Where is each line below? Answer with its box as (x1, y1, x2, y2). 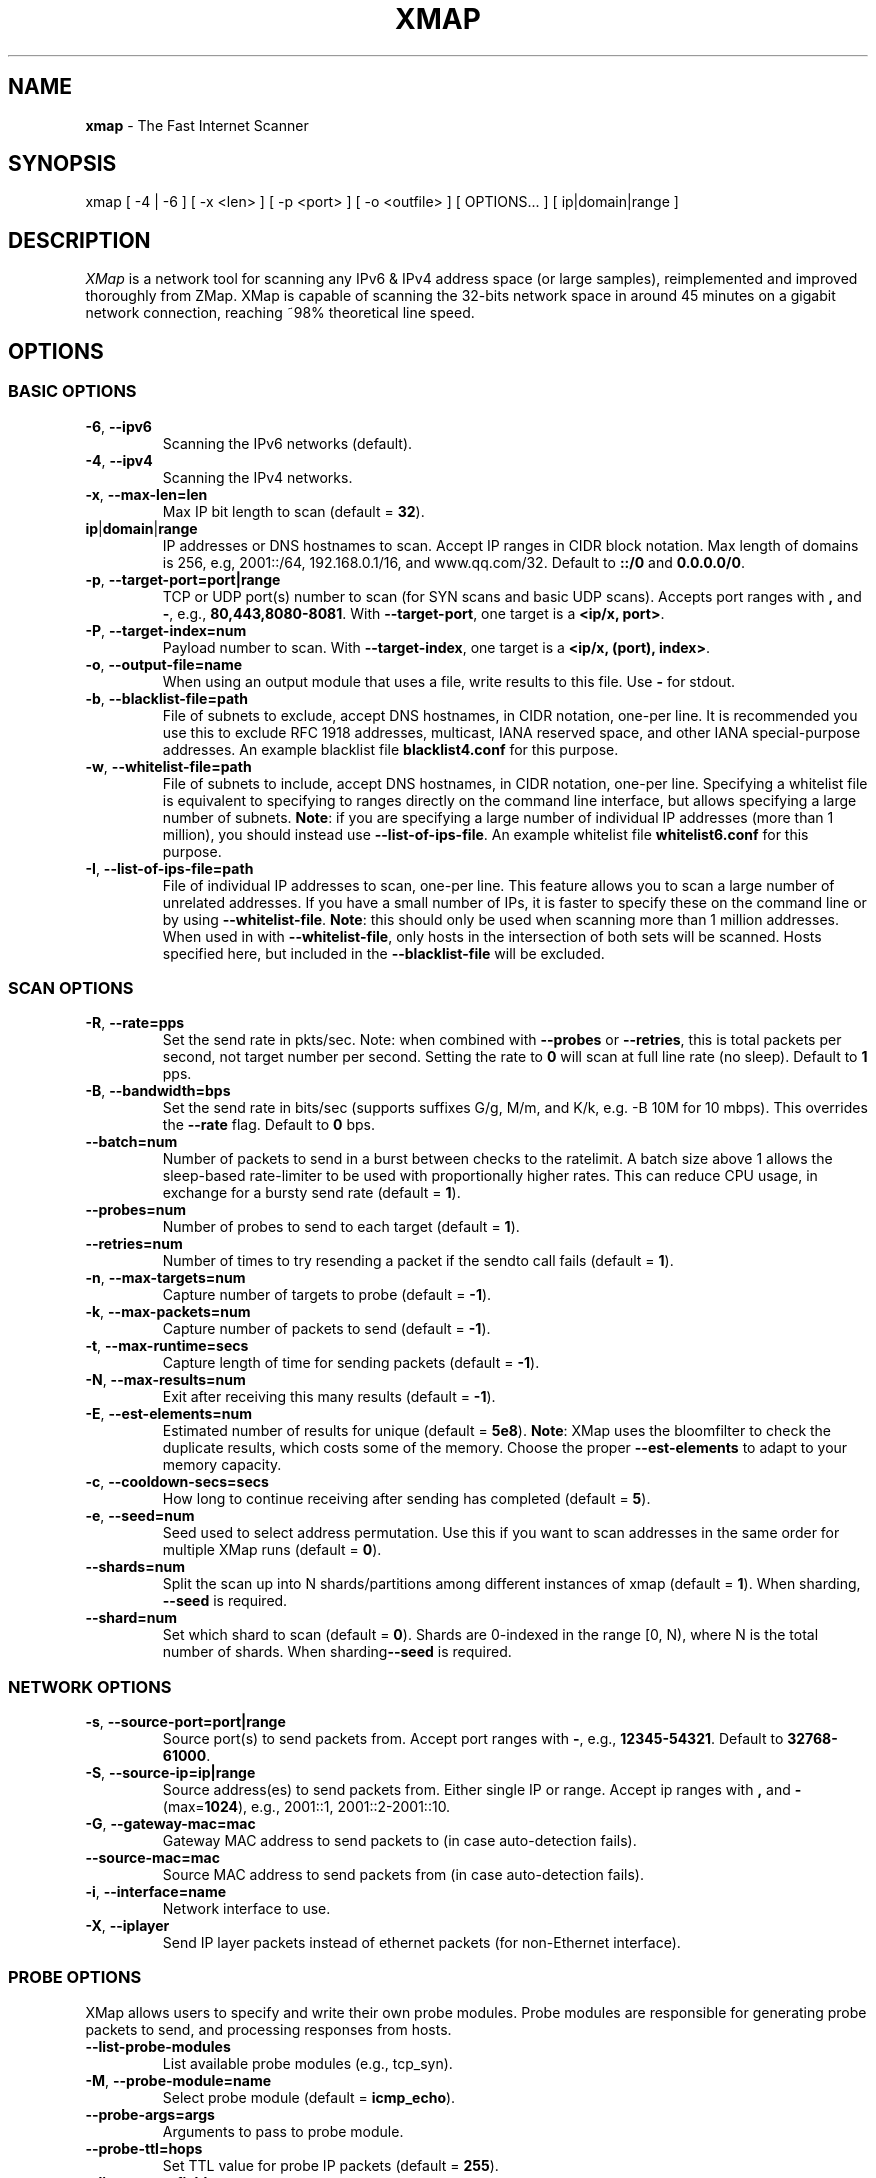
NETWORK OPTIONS (8, 1676, 172, 1697)
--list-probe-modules (85, 2037, 231, 2055)
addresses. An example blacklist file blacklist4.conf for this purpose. (162, 740, 619, 758)
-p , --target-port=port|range (85, 570, 281, 588)
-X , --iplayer (85, 1917, 170, 1934)
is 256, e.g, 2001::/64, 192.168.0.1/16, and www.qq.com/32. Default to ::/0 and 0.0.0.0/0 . (162, 553, 745, 571)
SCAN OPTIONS (8, 977, 134, 998)
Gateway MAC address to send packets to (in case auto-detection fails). (162, 1832, 637, 1849)
